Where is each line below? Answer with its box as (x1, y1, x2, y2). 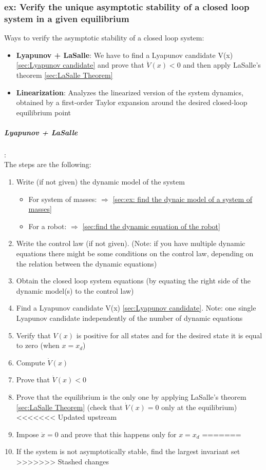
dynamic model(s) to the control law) (16, 285, 134, 296)
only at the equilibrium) (161, 401, 237, 412)
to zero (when (16, 340, 60, 351)
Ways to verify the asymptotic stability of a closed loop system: (4, 32, 204, 43)
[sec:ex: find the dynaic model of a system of (112, 193, 253, 204)
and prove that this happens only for (61, 428, 177, 439)
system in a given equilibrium (4, 12, 129, 25)
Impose (16, 428, 39, 439)
